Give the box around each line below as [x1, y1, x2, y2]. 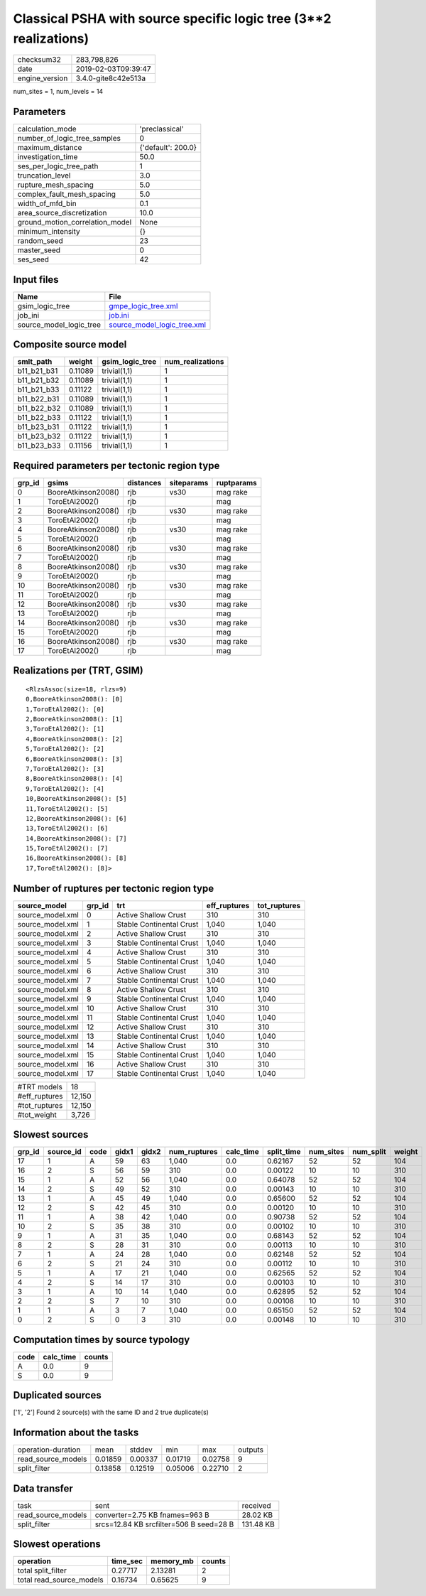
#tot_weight [17, 1109, 57, 1119]
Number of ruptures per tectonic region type [13, 882, 214, 895]
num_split [352, 1147, 386, 1157]
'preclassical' [139, 124, 184, 134]
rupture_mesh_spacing [17, 180, 94, 190]
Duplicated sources [13, 1389, 102, 1401]
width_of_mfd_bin [17, 199, 77, 209]
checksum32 [17, 55, 62, 65]
